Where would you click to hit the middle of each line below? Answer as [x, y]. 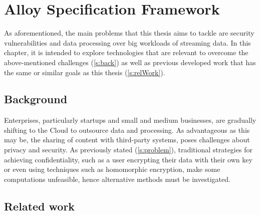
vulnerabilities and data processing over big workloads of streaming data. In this [127, 42]
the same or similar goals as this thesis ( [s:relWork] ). [85, 72]
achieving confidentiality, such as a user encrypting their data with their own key [128, 159]
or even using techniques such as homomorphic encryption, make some [112, 169]
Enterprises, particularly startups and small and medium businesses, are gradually [130, 120]
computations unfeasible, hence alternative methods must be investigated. [117, 179]
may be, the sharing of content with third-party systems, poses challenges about [127, 140]
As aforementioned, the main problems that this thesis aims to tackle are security [129, 33]
